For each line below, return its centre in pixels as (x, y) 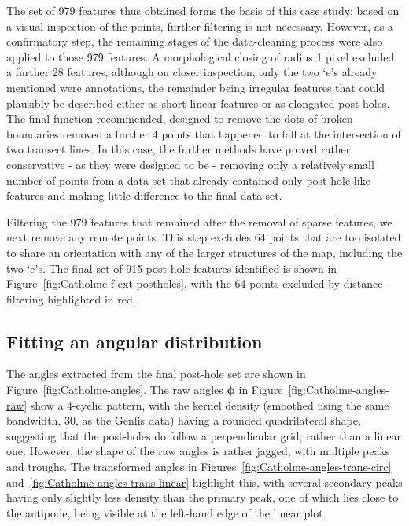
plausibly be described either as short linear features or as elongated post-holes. (198, 103)
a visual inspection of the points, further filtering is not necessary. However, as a (200, 26)
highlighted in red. (92, 298)
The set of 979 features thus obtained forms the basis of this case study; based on (203, 10)
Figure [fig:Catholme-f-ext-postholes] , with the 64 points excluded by (173, 283)
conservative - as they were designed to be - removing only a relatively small (190, 164)
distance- (365, 283)
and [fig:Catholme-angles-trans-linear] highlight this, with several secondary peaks (204, 482)
